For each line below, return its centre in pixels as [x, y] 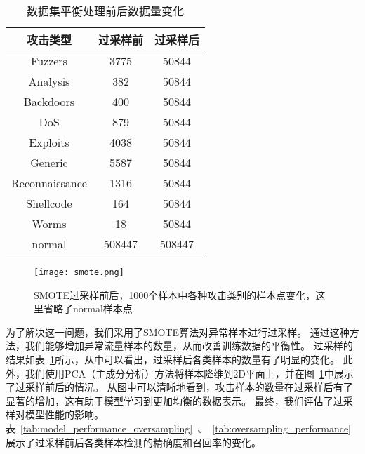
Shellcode [49, 203]
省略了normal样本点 [88, 308]
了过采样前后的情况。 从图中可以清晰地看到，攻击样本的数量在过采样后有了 [179, 387]
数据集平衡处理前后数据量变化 [105, 11]
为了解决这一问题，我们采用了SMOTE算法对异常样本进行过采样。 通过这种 [178, 332]
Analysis [49, 81]
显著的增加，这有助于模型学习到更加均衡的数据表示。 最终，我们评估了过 [174, 400]
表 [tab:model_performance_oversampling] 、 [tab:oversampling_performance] [179, 428]
